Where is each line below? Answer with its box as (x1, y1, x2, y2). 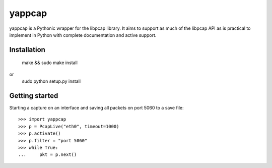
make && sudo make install (22, 60, 78, 66)
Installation (9, 45, 45, 54)
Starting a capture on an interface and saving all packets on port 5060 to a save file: (9, 105, 184, 111)
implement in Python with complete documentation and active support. (9, 32, 157, 38)
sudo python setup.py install (22, 78, 81, 84)
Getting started (9, 91, 58, 100)
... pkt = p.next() (18, 152, 77, 157)
